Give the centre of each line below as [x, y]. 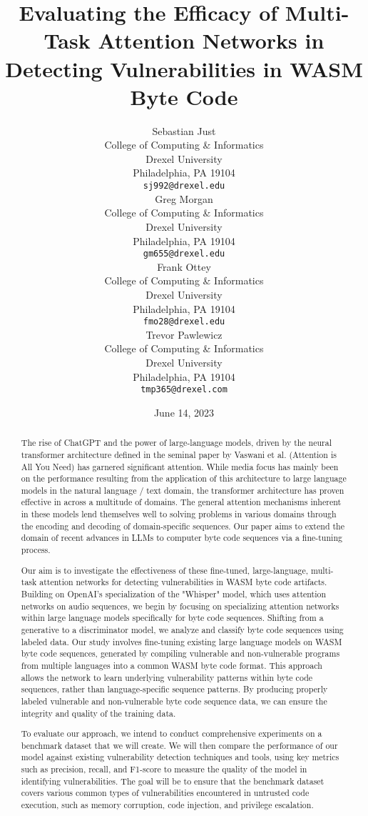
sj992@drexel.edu [184, 186]
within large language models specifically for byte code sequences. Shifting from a [172, 618]
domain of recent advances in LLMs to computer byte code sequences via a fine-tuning [182, 538]
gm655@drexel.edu [184, 254]
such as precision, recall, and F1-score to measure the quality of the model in [164, 769]
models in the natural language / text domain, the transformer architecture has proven [183, 490]
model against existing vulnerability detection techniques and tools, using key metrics [180, 757]
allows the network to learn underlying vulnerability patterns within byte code [167, 677]
